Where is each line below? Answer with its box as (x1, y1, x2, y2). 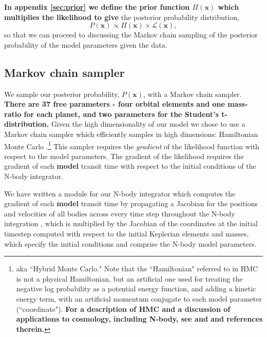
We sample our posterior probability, (4, 88, 120, 99)
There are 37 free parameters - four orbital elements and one (4, 98, 225, 109)
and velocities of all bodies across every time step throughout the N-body (4, 208, 235, 219)
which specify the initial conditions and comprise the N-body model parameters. (4, 238, 257, 249)
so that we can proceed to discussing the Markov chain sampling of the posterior (4, 29, 258, 40)
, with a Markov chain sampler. (143, 88, 242, 99)
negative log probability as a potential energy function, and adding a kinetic (16, 283, 256, 294)
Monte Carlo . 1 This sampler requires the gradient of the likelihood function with (4, 139, 259, 151)
